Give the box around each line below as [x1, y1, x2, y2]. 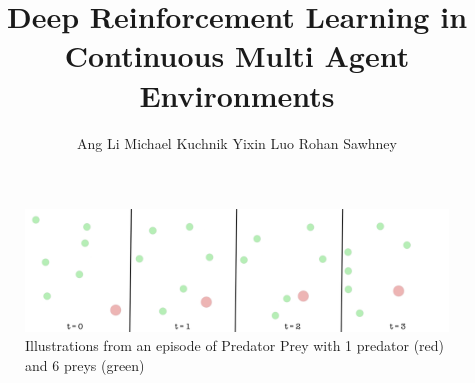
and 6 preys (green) [25, 354, 145, 375]
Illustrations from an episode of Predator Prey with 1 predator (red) [25, 335, 445, 356]
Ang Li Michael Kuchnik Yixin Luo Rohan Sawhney [77, 132, 397, 153]
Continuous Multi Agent [64, 35, 410, 76]
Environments [139, 74, 335, 115]
